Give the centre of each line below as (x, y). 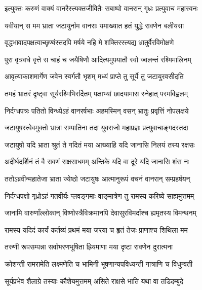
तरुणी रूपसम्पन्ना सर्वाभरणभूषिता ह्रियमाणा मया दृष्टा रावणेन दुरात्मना (89, 247)
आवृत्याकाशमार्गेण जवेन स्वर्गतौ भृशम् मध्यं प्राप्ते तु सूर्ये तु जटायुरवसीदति (94, 76)
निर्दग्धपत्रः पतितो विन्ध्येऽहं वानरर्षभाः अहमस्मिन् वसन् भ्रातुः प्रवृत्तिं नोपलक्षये (97, 110)
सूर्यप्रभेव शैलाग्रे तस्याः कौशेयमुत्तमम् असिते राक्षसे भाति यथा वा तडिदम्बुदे (94, 281)
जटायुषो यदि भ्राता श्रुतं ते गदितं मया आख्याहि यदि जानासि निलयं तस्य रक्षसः (100, 144)
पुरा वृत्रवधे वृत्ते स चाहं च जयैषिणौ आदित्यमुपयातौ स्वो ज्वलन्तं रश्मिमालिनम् (98, 59)
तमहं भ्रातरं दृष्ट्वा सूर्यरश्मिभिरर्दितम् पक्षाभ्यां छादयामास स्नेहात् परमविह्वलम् (96, 93)
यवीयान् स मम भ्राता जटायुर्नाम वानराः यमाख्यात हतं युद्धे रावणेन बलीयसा (94, 25)
